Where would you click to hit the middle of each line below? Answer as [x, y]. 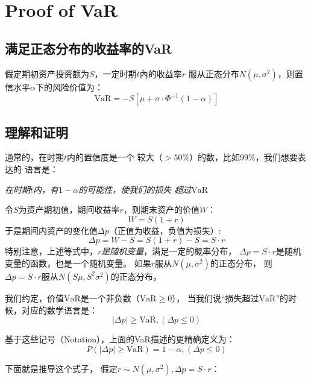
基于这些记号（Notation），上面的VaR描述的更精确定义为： [120, 339]
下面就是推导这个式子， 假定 [61, 368]
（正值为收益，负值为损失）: [165, 230]
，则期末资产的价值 [161, 209]
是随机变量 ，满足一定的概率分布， [169, 251]
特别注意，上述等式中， [51, 251]
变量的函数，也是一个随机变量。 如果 [78, 263]
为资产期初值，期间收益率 [69, 209]
